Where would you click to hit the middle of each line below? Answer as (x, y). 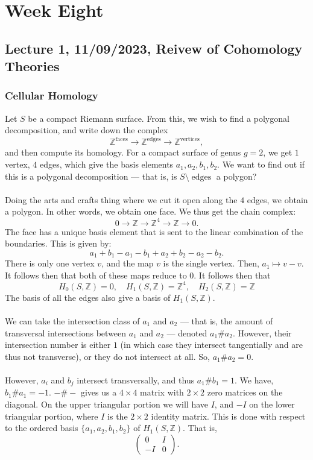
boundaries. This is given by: (58, 243)
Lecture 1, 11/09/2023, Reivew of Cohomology (154, 48)
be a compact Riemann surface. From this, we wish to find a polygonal (159, 118)
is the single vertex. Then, (211, 263)
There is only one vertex (50, 263)
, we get (278, 152)
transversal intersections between (66, 332)
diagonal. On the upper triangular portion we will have (106, 404)
